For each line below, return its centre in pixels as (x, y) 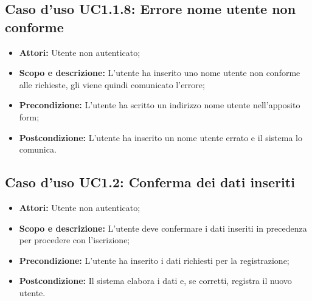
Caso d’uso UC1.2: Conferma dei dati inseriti (150, 182)
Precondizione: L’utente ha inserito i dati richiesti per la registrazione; (154, 260)
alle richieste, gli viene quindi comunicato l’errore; (112, 84)
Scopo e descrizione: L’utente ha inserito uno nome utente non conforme (160, 73)
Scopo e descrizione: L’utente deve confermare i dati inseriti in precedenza (163, 228)
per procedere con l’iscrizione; (75, 240)
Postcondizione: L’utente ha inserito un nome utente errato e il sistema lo (161, 137)
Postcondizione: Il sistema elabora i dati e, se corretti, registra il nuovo (155, 281)
